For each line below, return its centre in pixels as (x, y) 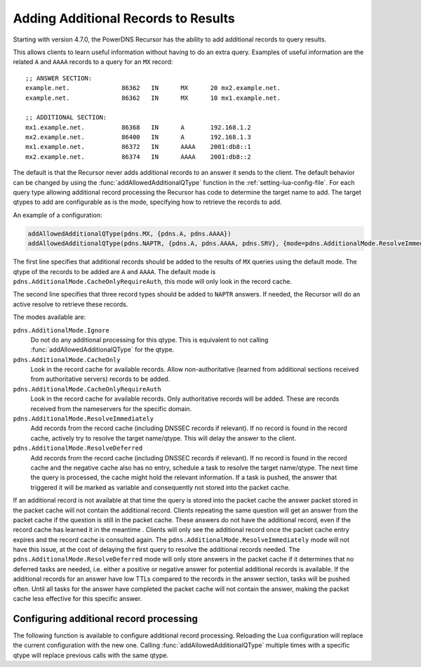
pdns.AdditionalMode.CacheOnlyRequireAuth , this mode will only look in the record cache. (153, 281)
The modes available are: (49, 317)
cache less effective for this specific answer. (78, 599)
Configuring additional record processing (105, 619)
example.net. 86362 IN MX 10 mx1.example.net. (153, 98)
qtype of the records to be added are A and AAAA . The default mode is (114, 271)
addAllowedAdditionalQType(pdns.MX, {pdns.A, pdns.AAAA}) (129, 233)
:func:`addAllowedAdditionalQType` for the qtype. (102, 350)
